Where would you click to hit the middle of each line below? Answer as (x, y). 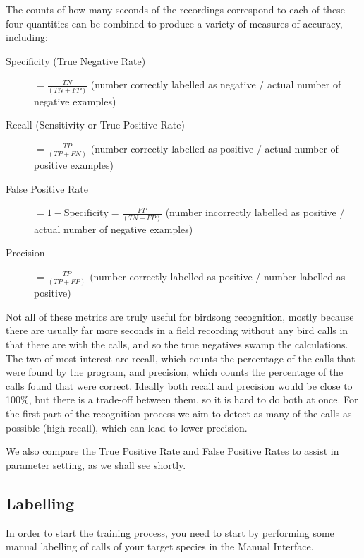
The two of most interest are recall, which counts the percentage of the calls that (181, 358)
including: (27, 37)
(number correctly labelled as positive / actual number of (214, 148)
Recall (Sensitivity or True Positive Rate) (95, 125)
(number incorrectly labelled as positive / (255, 212)
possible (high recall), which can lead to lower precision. (127, 427)
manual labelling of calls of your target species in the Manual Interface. (160, 546)
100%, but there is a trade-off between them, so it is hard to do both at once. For (182, 399)
